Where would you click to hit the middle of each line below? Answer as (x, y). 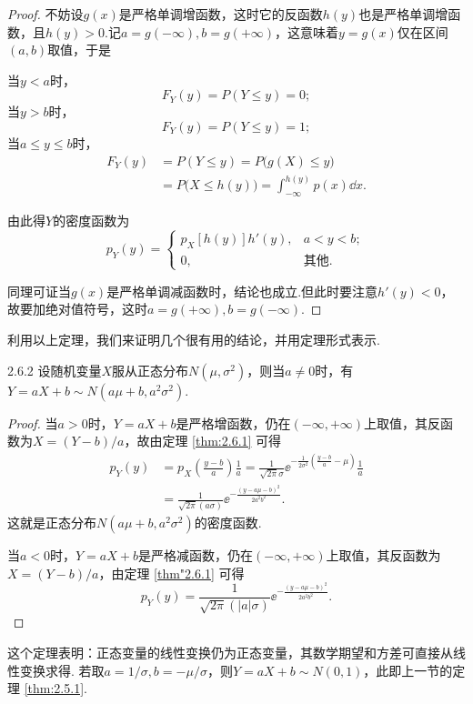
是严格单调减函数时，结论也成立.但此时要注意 (242, 291)
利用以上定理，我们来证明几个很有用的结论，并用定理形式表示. (194, 340)
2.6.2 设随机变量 (55, 370)
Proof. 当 (33, 422)
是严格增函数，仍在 (233, 422)
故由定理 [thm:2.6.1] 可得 (209, 441)
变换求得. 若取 (62, 670)
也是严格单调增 (403, 14)
